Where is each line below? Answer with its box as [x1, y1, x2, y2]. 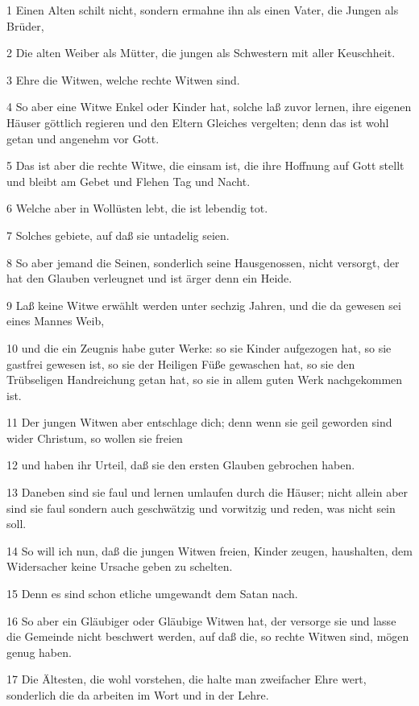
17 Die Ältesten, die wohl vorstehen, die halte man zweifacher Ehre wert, [6, 671, 367, 687]
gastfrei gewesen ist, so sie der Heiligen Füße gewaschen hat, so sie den [6, 355, 355, 372]
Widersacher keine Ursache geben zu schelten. [6, 558, 233, 575]
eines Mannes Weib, [6, 312, 105, 329]
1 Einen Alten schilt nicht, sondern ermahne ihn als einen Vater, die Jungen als [6, 2, 399, 18]
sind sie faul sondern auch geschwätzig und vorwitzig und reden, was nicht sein [6, 499, 396, 516]
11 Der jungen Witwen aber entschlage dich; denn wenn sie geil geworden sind [6, 414, 392, 431]
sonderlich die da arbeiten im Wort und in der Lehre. [6, 687, 269, 703]
